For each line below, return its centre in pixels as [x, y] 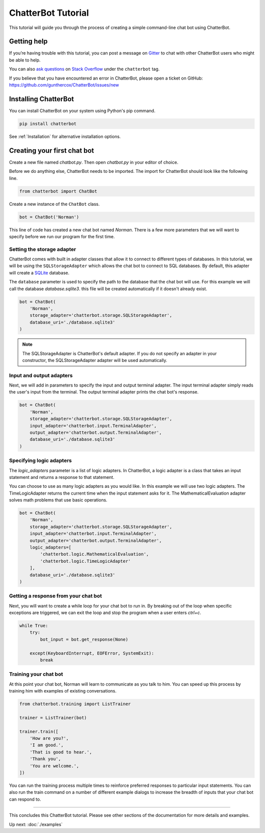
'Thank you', [45, 759]
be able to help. [25, 60]
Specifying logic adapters [40, 461]
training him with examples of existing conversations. [63, 691]
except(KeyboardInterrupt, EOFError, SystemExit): [92, 653]
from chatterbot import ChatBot [58, 191]
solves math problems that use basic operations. [58, 500]
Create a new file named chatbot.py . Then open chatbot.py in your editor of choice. [94, 162]
